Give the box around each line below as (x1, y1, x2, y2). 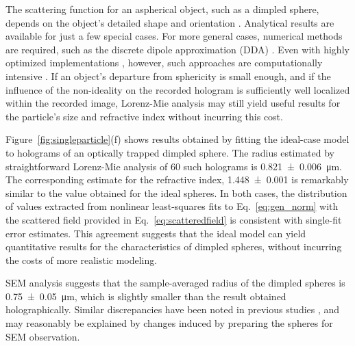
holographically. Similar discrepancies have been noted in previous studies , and (5, 302, 340, 317)
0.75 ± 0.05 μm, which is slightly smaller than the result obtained (5, 289, 286, 303)
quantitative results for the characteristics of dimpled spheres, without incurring (5, 239, 342, 254)
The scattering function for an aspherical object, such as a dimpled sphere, (5, 2, 319, 16)
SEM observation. (5, 329, 80, 343)
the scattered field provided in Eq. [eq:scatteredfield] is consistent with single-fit (5, 212, 342, 226)
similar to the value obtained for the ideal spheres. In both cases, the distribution (5, 185, 347, 200)
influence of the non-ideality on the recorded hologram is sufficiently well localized (5, 82, 350, 96)
